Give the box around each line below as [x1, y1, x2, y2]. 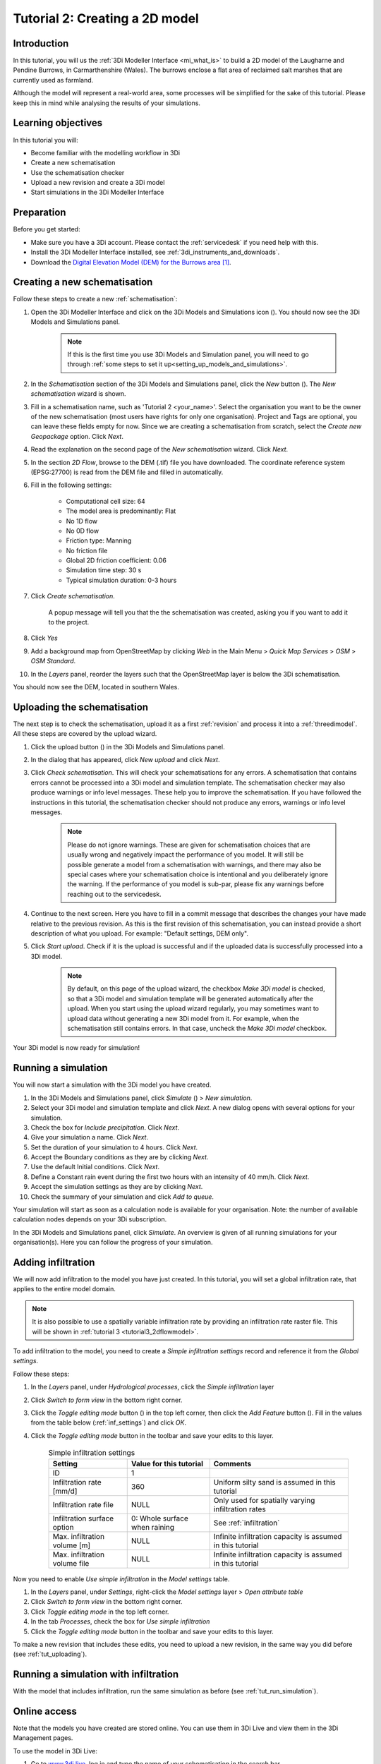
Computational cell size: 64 [66, 497, 146, 505]
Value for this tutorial [131, 1458, 204, 1468]
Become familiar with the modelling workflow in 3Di [30, 148, 180, 157]
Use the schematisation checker [30, 168, 125, 176]
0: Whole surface [131, 1514, 188, 1523]
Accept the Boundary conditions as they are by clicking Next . [30, 1153, 209, 1161]
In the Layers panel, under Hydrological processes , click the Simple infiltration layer [30, 1383, 274, 1391]
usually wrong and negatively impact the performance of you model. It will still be [67, 850, 304, 859]
